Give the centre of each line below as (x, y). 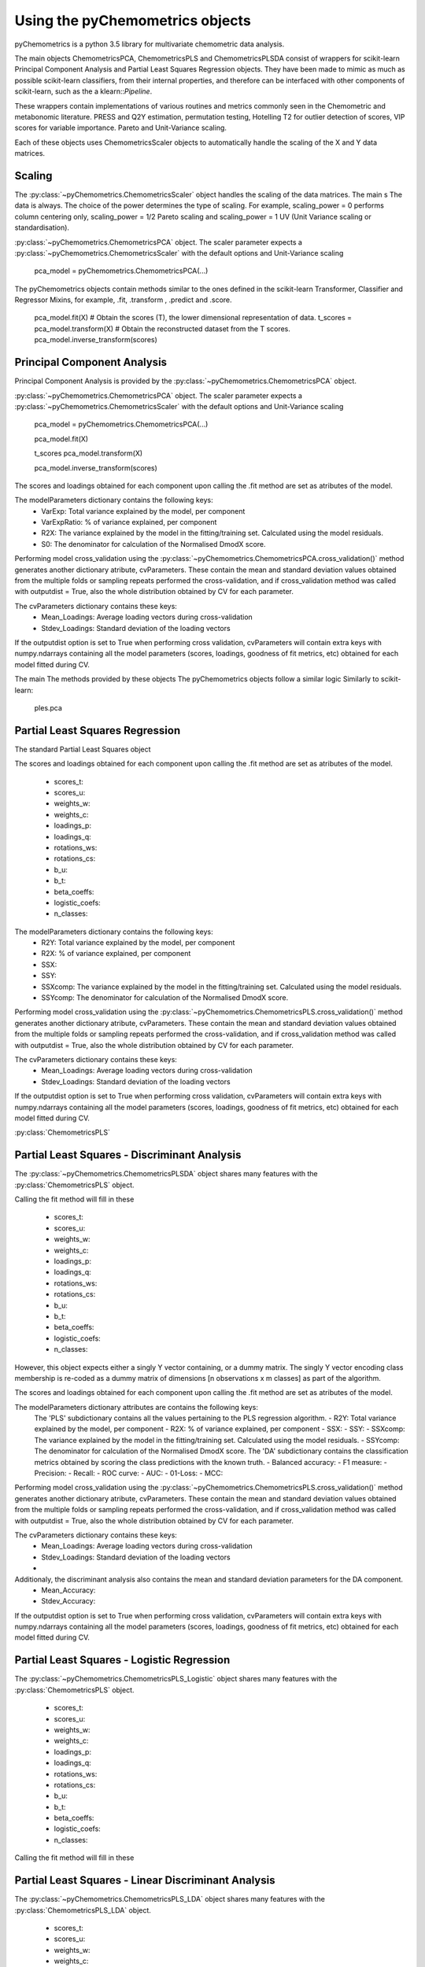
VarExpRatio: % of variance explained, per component (129, 522)
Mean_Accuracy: (68, 1590)
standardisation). (42, 227)
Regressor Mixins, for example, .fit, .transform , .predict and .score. (123, 300)
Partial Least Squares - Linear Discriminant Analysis (145, 1880)
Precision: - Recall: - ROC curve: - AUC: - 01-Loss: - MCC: (129, 1473)
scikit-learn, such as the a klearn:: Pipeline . (83, 91)
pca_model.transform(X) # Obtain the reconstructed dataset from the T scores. (163, 328)
